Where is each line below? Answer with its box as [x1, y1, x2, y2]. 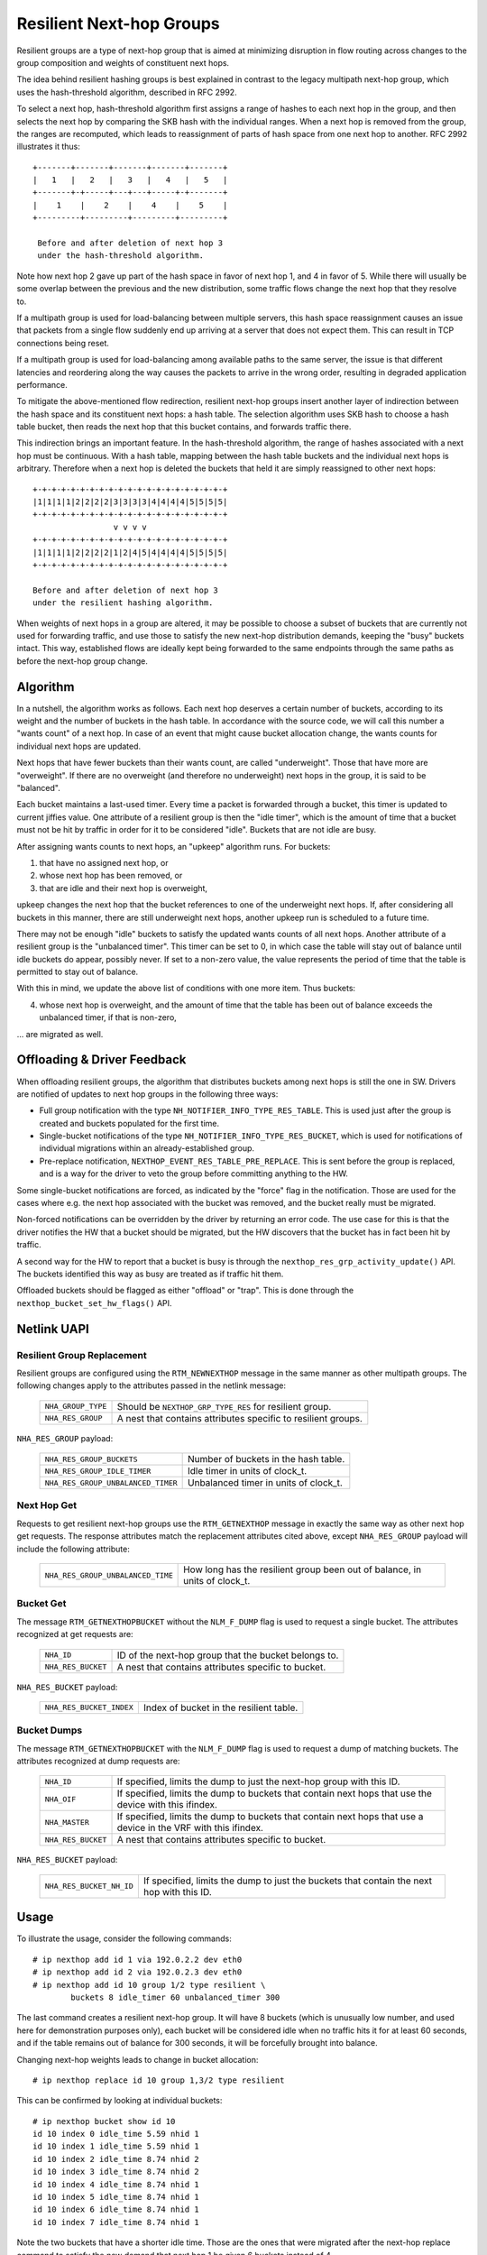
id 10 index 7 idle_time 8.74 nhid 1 [32, 2217, 200, 2227]
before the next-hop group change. [16, 655, 148, 667]
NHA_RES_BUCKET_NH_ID [44, 1882, 134, 1891]
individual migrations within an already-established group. [39, 1143, 255, 1154]
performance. [16, 379, 68, 390]
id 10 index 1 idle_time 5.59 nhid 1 [32, 2141, 200, 2151]
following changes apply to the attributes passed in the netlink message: [16, 1380, 286, 1391]
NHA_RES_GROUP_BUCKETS [44, 1454, 139, 1464]
